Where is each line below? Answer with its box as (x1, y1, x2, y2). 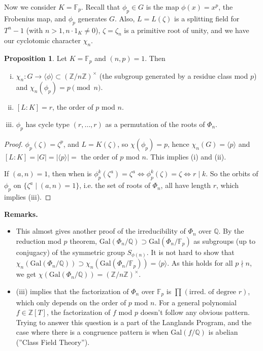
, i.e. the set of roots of (79, 180, 150, 190)
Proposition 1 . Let (4, 53, 68, 63)
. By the (218, 226, 244, 236)
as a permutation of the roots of (105, 119, 205, 130)
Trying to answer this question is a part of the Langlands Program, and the (16, 316, 252, 327)
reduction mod (16, 235, 61, 246)
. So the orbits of (206, 168, 258, 179)
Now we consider (4, 2, 56, 12)
